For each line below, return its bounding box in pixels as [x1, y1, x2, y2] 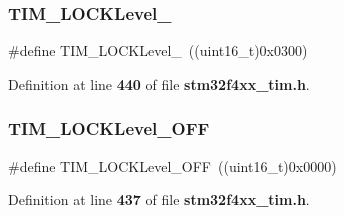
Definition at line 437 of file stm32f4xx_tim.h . [8, 189, 310, 210]
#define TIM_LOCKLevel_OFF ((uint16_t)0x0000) [8, 155, 337, 176]
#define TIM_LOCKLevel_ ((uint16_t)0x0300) [8, 40, 308, 61]
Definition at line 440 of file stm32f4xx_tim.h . [8, 73, 310, 94]
